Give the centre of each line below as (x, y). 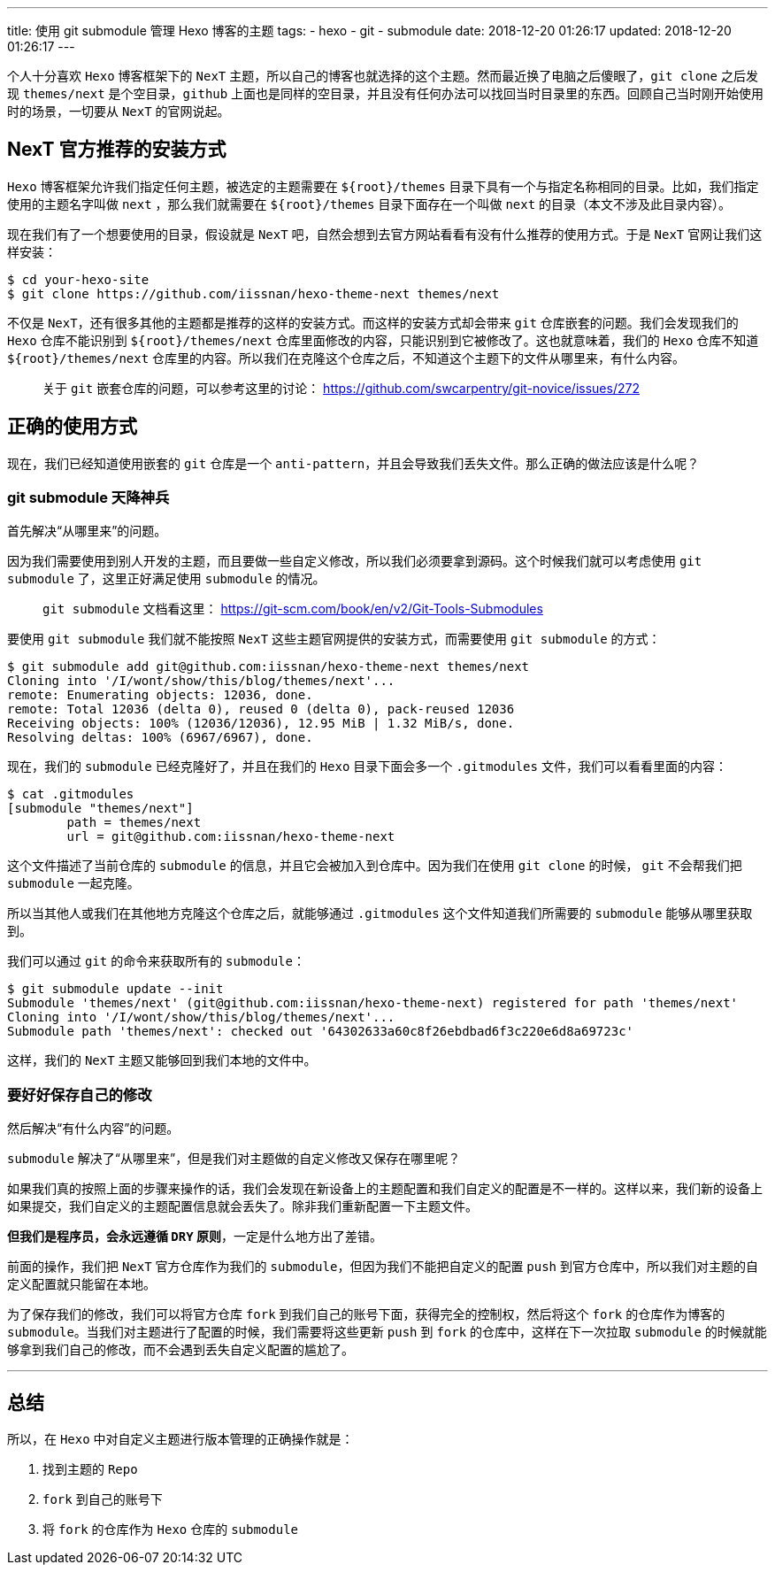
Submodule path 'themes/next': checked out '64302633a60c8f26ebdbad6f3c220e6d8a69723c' (321, 1032)
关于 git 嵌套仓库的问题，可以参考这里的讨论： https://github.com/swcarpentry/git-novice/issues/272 (341, 388)
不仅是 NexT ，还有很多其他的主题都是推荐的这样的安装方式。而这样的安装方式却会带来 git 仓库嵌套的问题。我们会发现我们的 (373, 322)
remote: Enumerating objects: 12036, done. (160, 695)
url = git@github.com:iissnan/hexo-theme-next (231, 837)
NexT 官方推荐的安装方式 (117, 150)
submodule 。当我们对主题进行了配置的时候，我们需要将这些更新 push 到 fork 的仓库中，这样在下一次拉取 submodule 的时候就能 (387, 1332)
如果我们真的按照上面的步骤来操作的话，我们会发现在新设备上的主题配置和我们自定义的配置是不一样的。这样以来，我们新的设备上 (385, 1189)
